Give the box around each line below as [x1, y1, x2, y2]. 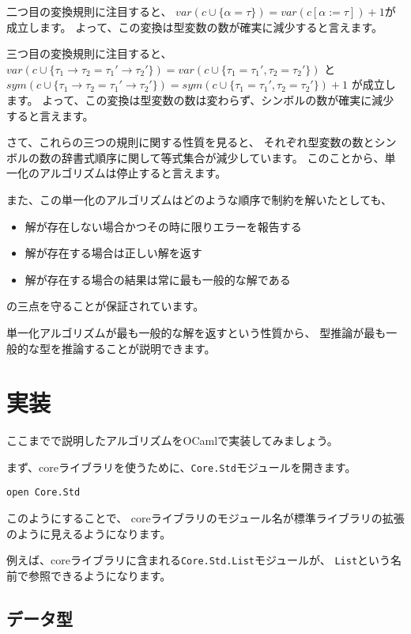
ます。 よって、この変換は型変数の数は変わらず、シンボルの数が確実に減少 [6, 91, 394, 108]
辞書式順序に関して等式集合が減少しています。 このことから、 [61, 149, 385, 165]
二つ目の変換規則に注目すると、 [6, 3, 172, 19]
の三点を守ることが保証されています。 [6, 298, 205, 314]
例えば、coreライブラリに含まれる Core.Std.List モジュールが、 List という [6, 552, 391, 568]
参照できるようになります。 [28, 567, 172, 583]
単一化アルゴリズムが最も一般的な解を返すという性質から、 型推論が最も [6, 324, 386, 340]
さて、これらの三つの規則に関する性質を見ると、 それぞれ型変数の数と [6, 134, 375, 150]
